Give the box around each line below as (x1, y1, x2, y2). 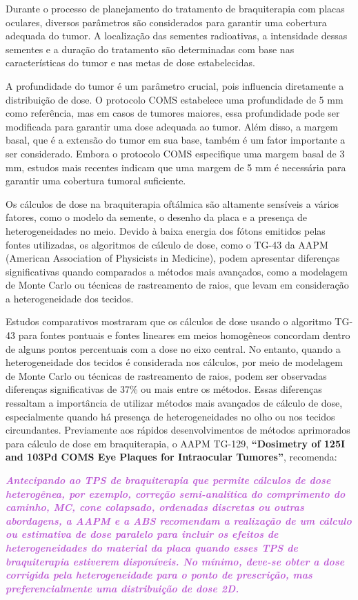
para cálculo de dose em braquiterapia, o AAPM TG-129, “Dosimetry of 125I (6, 436, 346, 450)
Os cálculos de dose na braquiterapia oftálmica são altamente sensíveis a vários (6, 196, 339, 211)
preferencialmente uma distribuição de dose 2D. (6, 581, 239, 595)
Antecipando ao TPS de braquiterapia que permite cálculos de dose (6, 473, 331, 487)
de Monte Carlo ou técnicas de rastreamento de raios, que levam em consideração (6, 278, 349, 292)
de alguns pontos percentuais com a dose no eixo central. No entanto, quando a (6, 341, 341, 356)
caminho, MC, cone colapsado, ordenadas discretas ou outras (6, 500, 304, 514)
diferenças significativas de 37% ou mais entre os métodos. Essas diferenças (6, 382, 322, 396)
